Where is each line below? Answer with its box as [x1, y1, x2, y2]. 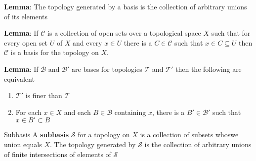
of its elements [4, 11, 48, 21]
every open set [4, 37, 47, 48]
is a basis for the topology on [10, 47, 99, 57]
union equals [4, 139, 42, 149]
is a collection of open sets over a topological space [47, 28, 201, 38]
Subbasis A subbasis [4, 129, 69, 140]
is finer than [25, 90, 62, 101]
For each [15, 107, 42, 117]
